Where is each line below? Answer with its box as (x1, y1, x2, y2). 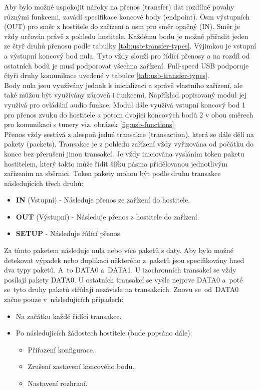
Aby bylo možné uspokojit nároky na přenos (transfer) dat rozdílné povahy (4, 1, 234, 11)
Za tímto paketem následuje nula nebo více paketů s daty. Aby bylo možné (4, 245, 233, 255)
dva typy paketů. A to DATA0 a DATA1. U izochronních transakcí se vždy (4, 264, 236, 275)
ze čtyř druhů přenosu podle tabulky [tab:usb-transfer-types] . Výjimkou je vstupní (4, 40, 256, 51)
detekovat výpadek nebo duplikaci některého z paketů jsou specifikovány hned (4, 254, 244, 265)
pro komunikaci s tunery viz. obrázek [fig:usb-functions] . (4, 119, 176, 129)
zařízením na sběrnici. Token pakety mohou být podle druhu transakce (4, 168, 221, 178)
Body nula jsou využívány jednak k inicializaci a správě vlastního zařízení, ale (4, 79, 243, 90)
